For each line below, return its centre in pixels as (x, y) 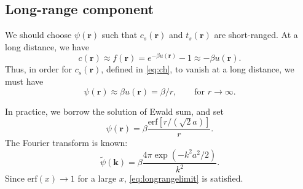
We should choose (38, 35)
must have (24, 81)
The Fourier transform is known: (66, 143)
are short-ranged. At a (256, 35)
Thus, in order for (39, 69)
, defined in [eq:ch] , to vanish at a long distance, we (198, 69)
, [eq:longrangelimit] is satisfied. (183, 178)
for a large (97, 178)
